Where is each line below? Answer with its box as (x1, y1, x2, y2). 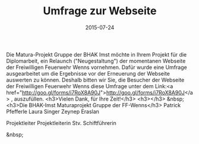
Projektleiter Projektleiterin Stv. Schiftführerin (6, 119, 117, 126)
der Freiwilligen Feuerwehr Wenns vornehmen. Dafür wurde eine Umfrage (6, 64, 187, 71)
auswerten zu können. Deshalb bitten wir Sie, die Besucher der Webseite (6, 76, 185, 83)
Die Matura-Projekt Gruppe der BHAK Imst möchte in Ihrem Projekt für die (6, 51, 187, 58)
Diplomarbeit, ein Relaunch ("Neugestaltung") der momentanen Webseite (6, 57, 186, 64)
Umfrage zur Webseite (43, 4, 157, 18)
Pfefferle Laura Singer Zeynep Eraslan (6, 108, 100, 115)
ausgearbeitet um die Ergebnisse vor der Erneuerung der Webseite (6, 70, 170, 77)
